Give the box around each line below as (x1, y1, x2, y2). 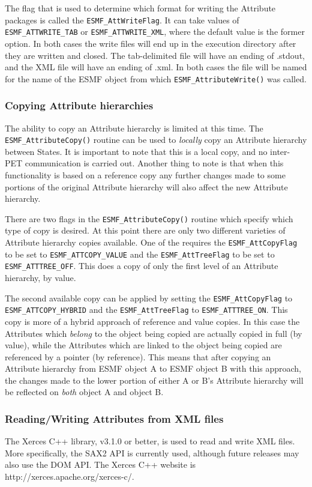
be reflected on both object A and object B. (5, 386, 164, 398)
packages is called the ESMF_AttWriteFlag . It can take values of (5, 13, 239, 26)
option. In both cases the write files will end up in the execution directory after (5, 37, 296, 49)
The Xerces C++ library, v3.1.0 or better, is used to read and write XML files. (5, 435, 295, 447)
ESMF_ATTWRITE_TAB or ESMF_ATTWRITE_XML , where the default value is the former (5, 25, 305, 38)
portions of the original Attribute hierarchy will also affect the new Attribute (5, 180, 288, 193)
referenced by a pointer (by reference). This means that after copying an (5, 350, 271, 363)
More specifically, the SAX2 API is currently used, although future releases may (5, 446, 299, 459)
